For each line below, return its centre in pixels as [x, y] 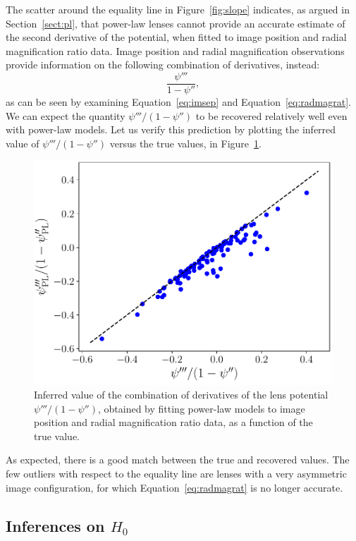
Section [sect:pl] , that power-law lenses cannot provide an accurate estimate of [176, 23]
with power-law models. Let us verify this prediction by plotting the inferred [171, 129]
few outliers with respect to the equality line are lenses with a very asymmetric [176, 474]
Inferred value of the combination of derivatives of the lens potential [181, 395]
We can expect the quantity [66, 115]
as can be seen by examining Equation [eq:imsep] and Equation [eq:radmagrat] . [179, 102]
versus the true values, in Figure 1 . [185, 143]
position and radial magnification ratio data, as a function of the [173, 422]
